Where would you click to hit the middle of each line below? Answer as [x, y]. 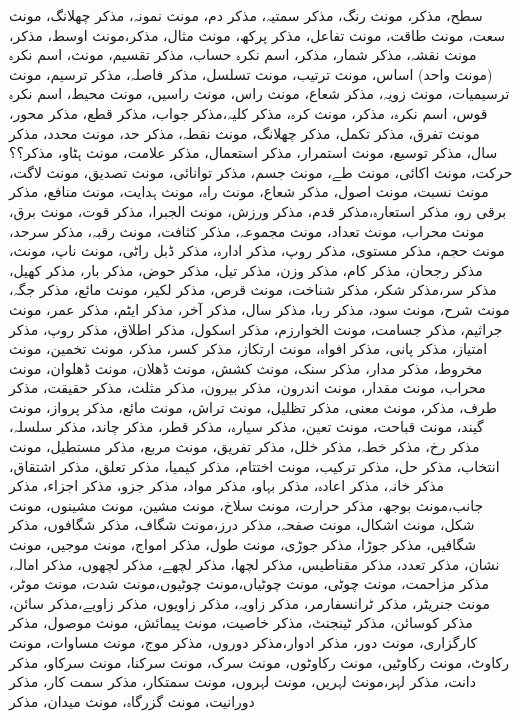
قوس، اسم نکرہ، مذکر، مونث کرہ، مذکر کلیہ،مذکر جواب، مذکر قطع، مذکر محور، [248, 112]
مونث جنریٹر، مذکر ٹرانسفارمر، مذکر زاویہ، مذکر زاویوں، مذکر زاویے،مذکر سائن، [249, 602]
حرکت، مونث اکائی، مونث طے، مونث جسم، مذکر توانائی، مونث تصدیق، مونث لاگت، [261, 171]
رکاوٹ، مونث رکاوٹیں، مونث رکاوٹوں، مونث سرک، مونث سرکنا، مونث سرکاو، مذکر [259, 661]
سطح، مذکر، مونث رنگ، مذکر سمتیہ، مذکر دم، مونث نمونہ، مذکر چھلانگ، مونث [246, 15]
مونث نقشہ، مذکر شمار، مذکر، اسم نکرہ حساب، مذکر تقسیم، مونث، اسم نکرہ [243, 54]
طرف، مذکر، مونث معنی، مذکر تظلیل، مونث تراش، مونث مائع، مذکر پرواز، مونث [253, 406]
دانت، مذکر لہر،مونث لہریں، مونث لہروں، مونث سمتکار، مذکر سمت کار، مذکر [242, 681]
